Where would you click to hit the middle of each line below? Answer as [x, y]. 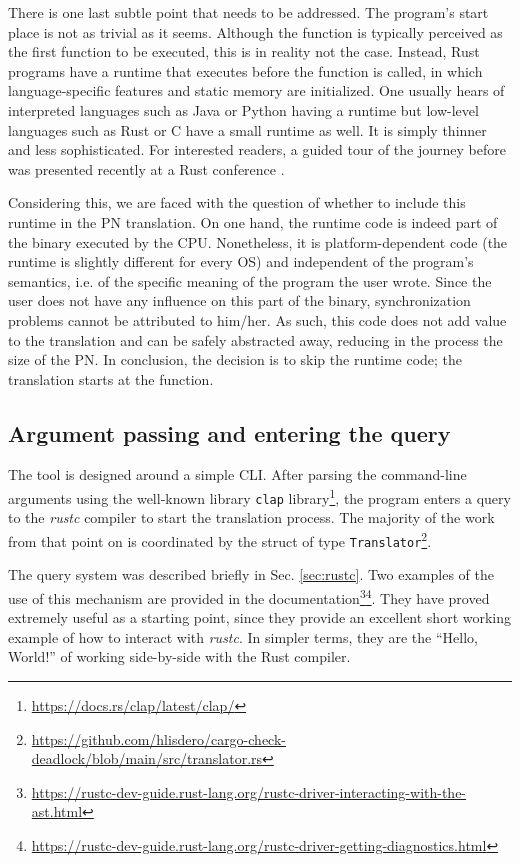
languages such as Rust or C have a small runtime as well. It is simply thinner [247, 129]
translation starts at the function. [111, 378]
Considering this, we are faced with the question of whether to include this [237, 202]
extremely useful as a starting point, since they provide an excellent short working [260, 617]
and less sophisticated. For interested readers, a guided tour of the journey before [257, 149]
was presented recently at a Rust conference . [146, 168]
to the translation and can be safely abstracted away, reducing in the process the [255, 339]
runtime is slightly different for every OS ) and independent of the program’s [241, 261]
